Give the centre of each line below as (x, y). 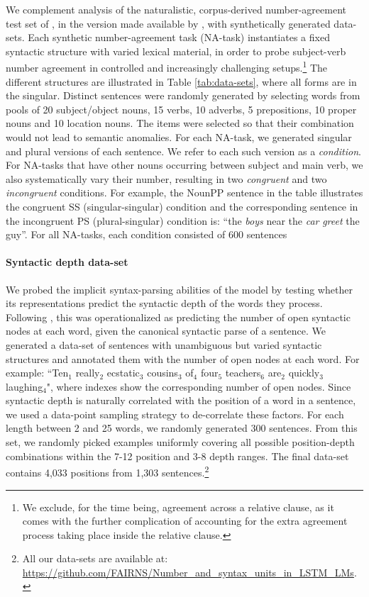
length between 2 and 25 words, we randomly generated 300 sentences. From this (182, 428)
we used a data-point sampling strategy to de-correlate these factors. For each (175, 414)
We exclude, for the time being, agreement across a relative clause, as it (178, 507)
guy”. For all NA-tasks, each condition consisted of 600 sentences (147, 234)
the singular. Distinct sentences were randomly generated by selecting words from (183, 95)
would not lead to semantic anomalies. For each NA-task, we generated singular (179, 137)
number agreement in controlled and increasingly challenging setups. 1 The (167, 67)
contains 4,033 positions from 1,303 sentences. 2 (108, 471)
